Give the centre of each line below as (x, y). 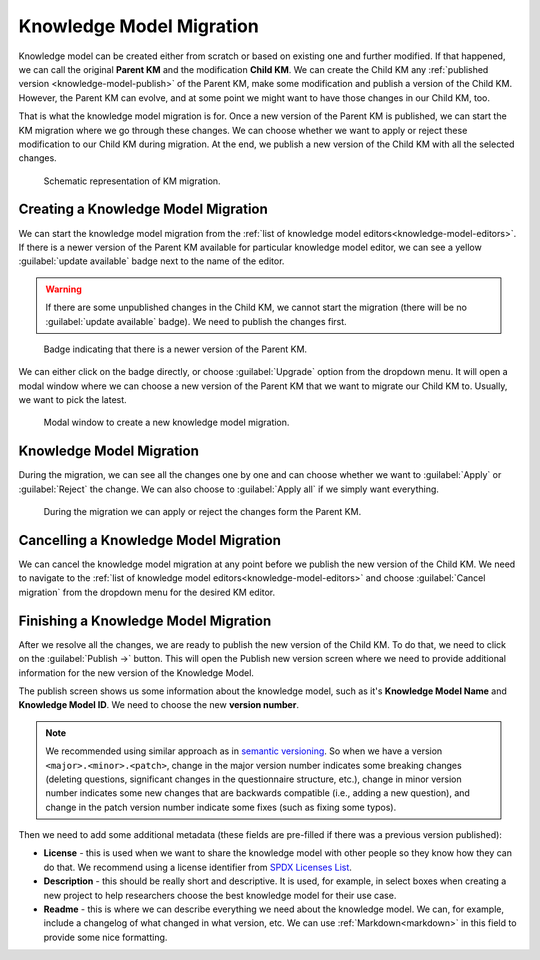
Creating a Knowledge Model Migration (143, 209)
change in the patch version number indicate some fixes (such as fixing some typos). (221, 807)
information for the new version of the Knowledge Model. (136, 672)
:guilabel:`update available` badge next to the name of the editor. (151, 261)
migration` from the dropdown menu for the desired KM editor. (147, 592)
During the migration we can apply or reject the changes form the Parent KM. (202, 512)
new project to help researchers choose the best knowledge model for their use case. (220, 895)
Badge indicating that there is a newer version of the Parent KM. (175, 349)
